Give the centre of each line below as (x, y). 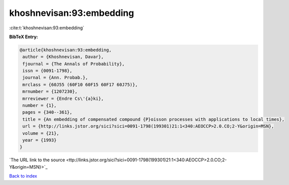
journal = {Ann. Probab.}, (55, 78)
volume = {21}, (41, 133)
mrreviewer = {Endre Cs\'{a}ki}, (63, 98)
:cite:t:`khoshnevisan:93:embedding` (47, 28)
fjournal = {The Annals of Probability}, (74, 64)
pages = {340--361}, (48, 112)
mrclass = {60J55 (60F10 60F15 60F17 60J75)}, (80, 85)
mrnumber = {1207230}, (50, 92)
